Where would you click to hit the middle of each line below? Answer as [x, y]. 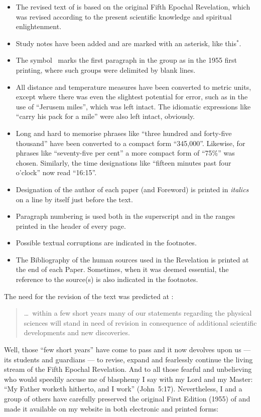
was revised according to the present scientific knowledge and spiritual [124, 16]
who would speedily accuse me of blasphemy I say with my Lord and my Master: [128, 379]
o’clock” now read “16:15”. [56, 172]
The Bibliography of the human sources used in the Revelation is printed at [132, 259]
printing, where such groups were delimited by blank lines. [106, 69]
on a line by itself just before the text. [74, 199]
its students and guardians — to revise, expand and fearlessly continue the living [128, 359]
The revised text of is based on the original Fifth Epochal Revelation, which [133, 7]
